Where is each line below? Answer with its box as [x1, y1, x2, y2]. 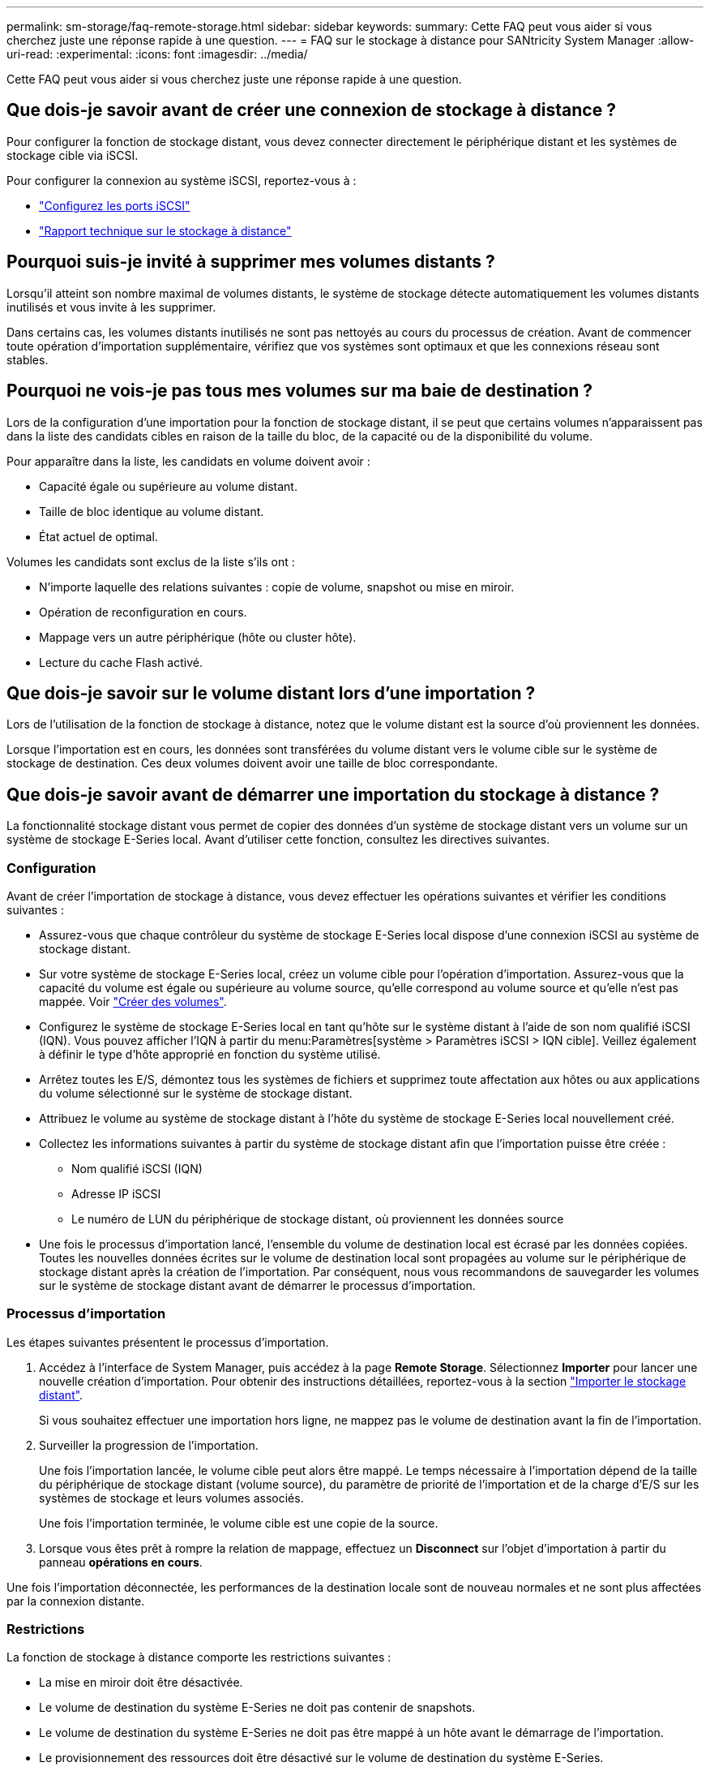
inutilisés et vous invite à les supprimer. [6, 299, 216, 314]
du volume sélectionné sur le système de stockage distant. [39, 1085, 353, 1100]
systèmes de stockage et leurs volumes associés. [39, 1490, 304, 1505]
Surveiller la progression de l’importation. [39, 1438, 259, 1452]
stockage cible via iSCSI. [6, 148, 139, 162]
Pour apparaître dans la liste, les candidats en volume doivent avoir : [6, 453, 370, 468]
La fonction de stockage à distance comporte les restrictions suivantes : [6, 1650, 391, 1665]
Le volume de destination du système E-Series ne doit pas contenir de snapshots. [39, 1700, 476, 1715]
